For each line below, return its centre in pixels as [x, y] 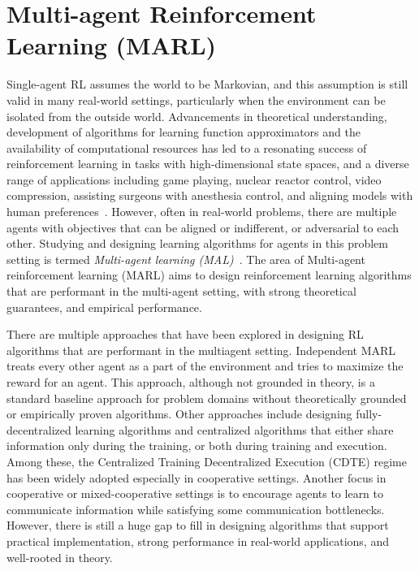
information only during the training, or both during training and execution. [197, 446]
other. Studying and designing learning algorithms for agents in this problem [197, 243]
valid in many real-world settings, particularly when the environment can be [196, 99]
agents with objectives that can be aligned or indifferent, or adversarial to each [203, 227]
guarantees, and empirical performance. [104, 307]
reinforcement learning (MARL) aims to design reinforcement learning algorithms [209, 275]
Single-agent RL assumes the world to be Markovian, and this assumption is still [207, 84]
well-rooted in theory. [60, 557]
